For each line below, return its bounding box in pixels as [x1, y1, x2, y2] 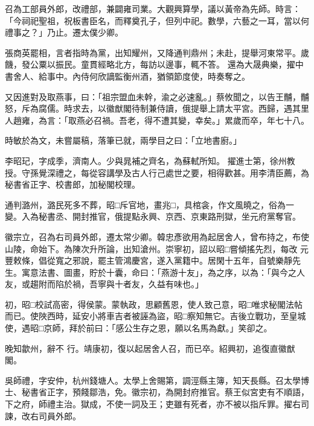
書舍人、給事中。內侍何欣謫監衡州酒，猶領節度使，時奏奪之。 [5, 69, 250, 82]
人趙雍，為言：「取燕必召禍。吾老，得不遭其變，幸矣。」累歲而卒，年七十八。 [5, 113, 309, 126]
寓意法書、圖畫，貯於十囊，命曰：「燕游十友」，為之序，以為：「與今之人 [21, 265, 305, 278]
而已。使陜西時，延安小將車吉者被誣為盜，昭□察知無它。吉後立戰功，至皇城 [5, 310, 306, 322]
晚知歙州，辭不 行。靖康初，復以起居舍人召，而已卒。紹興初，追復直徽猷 [5, 342, 295, 354]
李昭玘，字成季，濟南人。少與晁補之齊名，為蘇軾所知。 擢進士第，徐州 [5, 154, 287, 167]
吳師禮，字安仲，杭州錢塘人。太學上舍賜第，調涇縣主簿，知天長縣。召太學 [5, 374, 301, 386]
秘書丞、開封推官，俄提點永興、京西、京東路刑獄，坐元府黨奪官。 [38, 210, 301, 223]
